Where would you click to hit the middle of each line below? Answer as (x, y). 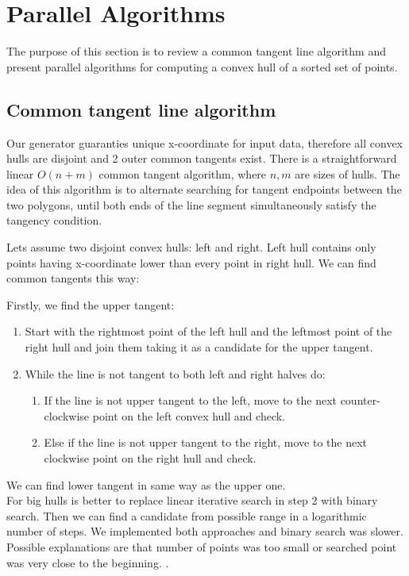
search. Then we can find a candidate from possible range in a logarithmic (187, 515)
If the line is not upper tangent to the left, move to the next (190, 400)
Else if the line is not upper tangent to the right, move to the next (206, 442)
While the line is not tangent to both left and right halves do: (175, 373)
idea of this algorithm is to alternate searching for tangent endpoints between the (204, 189)
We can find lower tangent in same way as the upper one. (146, 484)
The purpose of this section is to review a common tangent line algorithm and (196, 51)
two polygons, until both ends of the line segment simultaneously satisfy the (191, 204)
